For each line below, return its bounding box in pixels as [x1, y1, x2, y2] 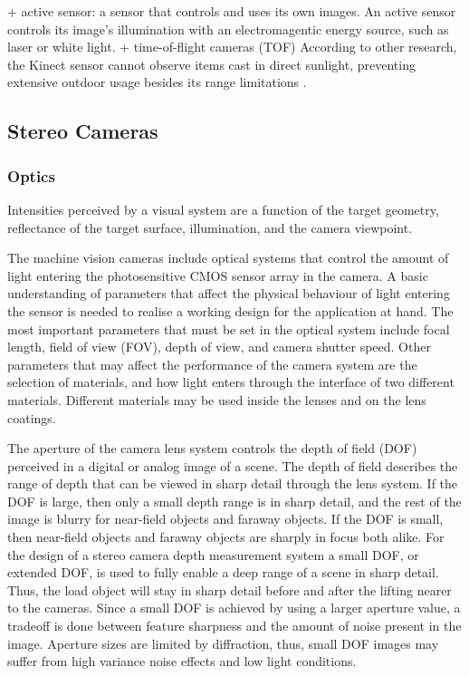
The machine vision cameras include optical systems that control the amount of [7, 248, 449, 267]
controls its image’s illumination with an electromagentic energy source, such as [7, 19, 449, 38]
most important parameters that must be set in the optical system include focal [7, 319, 450, 338]
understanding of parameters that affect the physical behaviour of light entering [7, 284, 450, 303]
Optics [7, 164, 55, 187]
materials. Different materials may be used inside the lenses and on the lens [7, 390, 426, 409]
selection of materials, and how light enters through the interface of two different [7, 372, 455, 391]
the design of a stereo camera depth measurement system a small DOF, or [7, 545, 419, 564]
